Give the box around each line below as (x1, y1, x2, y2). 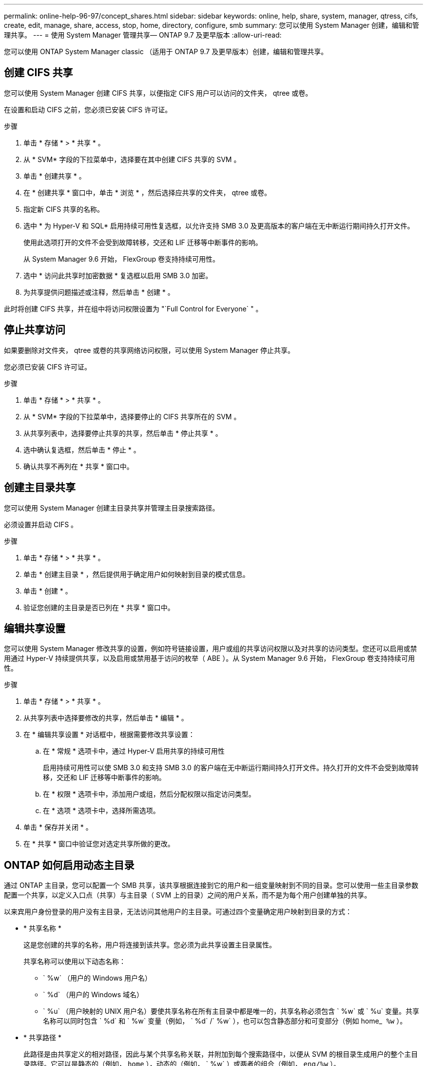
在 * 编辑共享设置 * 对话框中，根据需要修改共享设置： (23, 730, 195, 739)
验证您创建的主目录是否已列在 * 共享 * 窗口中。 (23, 603, 175, 612)
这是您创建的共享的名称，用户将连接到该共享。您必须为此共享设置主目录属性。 (23, 941, 276, 949)
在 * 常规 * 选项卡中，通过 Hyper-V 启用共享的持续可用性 (43, 747, 225, 756)
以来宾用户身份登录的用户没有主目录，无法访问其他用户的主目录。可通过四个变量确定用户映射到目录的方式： (4, 907, 352, 916)
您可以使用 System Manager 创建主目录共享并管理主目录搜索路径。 (4, 503, 219, 512)
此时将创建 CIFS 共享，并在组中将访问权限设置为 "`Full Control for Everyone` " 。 (4, 304, 263, 313)
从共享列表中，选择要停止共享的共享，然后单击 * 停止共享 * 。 (23, 429, 222, 437)
